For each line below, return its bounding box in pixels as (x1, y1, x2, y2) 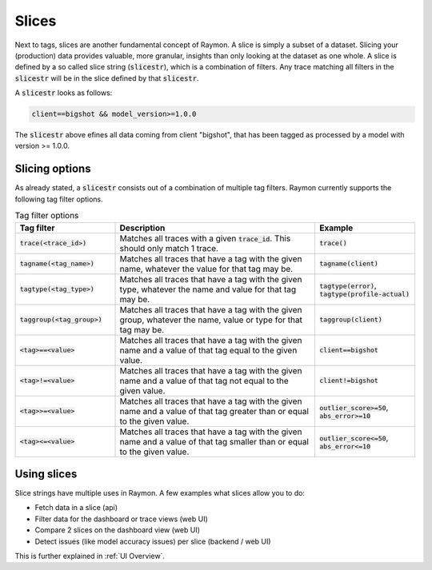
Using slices (14, 467, 78, 480)
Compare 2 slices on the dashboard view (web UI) (34, 525, 200, 535)
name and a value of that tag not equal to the (119, 375, 290, 386)
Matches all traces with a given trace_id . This (119, 233, 291, 244)
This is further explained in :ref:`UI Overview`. (14, 552, 166, 560)
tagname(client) (318, 260, 379, 268)
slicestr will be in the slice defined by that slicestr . (14, 73, 199, 83)
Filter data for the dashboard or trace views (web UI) (34, 514, 208, 524)
